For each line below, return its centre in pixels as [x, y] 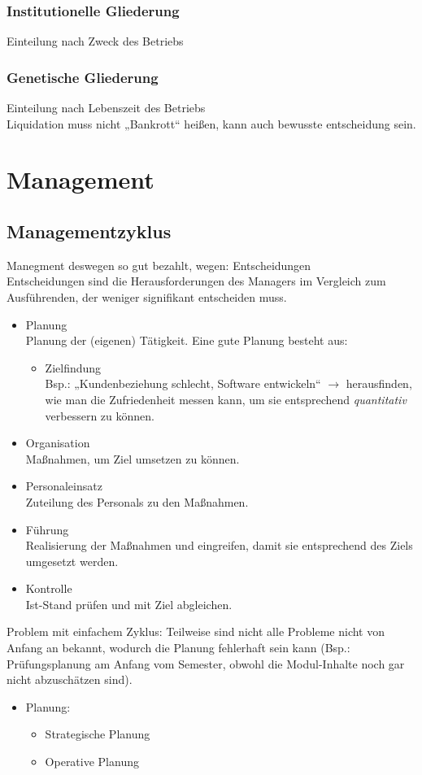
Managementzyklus [89, 231]
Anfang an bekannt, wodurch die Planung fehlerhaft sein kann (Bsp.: [178, 648]
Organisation [58, 443]
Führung [47, 529]
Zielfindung [73, 367]
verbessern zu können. [100, 415]
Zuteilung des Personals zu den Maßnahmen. [137, 501]
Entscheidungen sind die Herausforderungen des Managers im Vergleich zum [196, 281]
